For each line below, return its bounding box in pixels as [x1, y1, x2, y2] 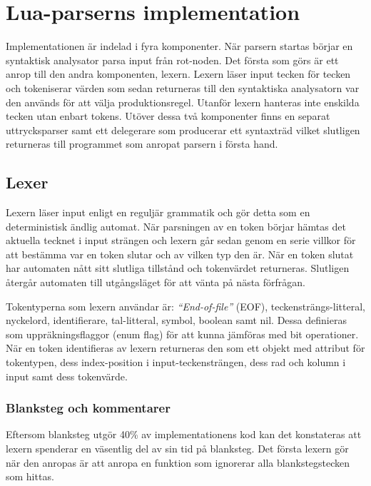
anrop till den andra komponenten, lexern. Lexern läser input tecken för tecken [6, 66, 351, 81]
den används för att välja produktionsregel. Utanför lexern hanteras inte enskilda [6, 94, 360, 109]
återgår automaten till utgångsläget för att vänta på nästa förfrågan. [6, 275, 305, 290]
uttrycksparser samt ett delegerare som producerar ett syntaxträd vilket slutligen [6, 122, 360, 137]
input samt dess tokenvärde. [6, 368, 128, 383]
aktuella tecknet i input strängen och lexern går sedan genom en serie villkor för [6, 233, 356, 248]
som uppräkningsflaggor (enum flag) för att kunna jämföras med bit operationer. [6, 326, 359, 341]
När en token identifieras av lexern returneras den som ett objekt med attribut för [6, 340, 365, 355]
